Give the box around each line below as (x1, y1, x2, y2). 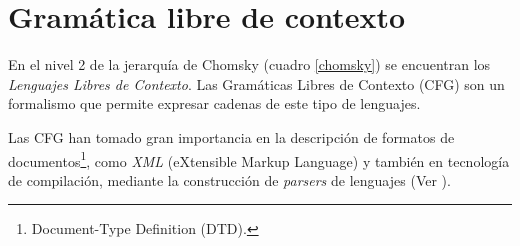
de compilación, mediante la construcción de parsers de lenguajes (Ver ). (8, 169, 451, 190)
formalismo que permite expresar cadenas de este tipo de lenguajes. (8, 93, 421, 114)
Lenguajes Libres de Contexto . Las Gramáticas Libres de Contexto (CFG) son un (8, 73, 505, 94)
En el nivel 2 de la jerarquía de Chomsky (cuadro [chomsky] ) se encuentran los (8, 54, 491, 75)
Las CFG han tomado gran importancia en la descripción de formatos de (8, 126, 455, 147)
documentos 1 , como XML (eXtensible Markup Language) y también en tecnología (8, 147, 510, 171)
